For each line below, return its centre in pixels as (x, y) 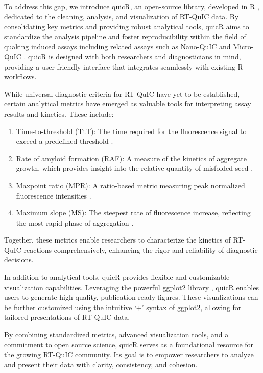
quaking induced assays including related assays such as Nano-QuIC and (117, 46)
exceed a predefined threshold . (65, 141)
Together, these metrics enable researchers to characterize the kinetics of (117, 240)
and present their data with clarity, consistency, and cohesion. (101, 364)
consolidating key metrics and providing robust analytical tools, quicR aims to (127, 26)
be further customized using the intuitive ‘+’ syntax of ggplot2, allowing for (123, 307)
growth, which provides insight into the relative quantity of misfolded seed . (135, 168)
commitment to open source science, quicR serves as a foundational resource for (129, 344)
